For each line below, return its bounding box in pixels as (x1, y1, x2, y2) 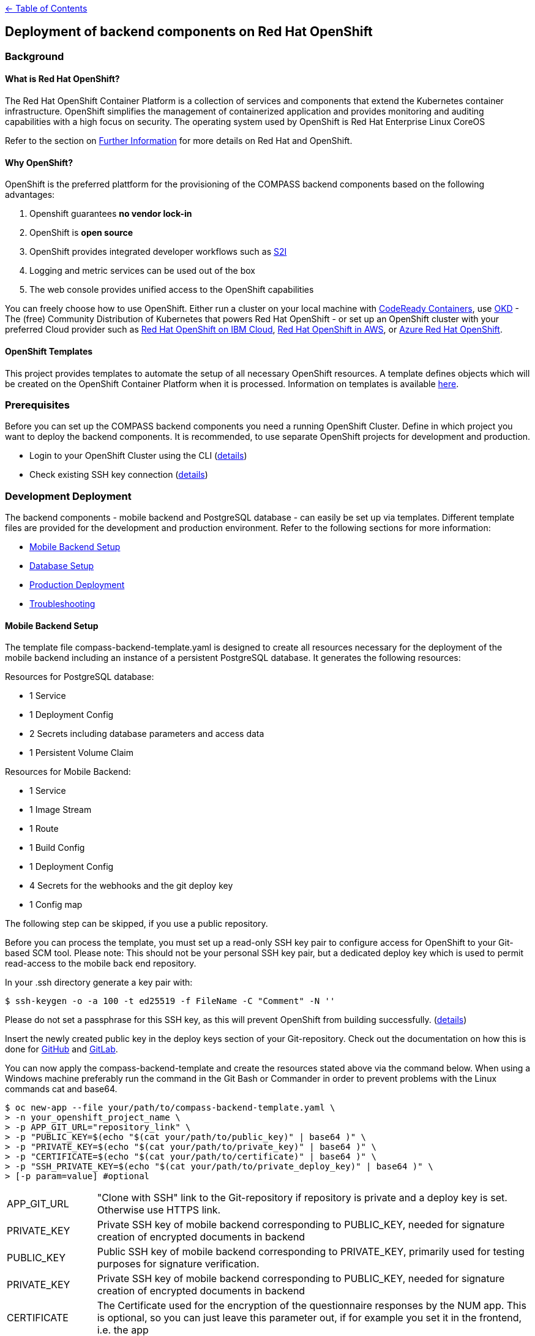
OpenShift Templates (5, 345, 93, 357)
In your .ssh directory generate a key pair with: (5, 977, 193, 988)
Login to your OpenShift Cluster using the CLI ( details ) (29, 450, 247, 461)
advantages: (5, 189, 55, 200)
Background (5, 50, 64, 62)
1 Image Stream (29, 804, 92, 815)
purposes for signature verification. (97, 1258, 260, 1270)
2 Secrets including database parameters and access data (29, 728, 264, 739)
